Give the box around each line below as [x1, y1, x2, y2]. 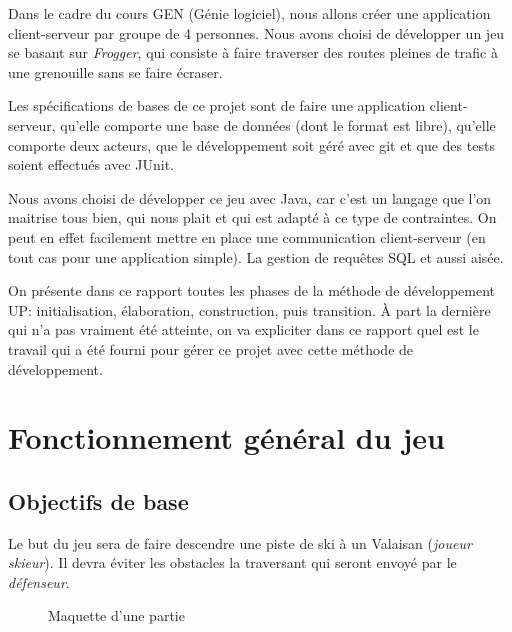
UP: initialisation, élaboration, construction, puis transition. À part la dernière [8, 299, 491, 320]
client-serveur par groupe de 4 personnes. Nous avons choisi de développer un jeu [8, 22, 505, 43]
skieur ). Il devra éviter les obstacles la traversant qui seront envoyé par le [8, 552, 457, 573]
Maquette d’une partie [48, 605, 185, 626]
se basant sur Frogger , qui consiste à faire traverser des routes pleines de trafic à [8, 42, 498, 63]
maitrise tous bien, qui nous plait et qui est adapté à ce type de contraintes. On [8, 207, 497, 228]
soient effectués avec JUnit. [8, 154, 174, 175]
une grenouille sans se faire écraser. [8, 61, 223, 82]
